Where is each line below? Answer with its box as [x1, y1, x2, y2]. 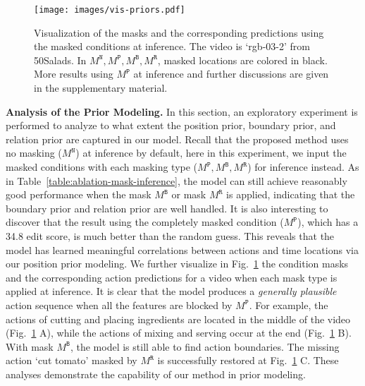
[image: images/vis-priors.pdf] [34, 5, 185, 15]
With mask [6, 339, 54, 354]
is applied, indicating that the [226, 187, 355, 202]
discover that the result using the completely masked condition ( [6, 215, 284, 229]
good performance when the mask [6, 187, 151, 202]
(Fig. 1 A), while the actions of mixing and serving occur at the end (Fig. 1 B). [6, 325, 352, 340]
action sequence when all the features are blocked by [6, 297, 233, 312]
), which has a [297, 215, 359, 229]
